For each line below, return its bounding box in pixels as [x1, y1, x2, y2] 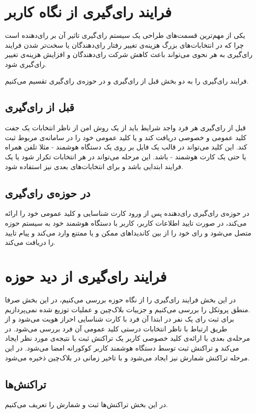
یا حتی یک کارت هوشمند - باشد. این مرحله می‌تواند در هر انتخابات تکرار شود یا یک [5, 151, 246, 162]
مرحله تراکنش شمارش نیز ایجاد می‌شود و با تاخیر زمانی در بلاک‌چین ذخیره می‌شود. [5, 352, 250, 362]
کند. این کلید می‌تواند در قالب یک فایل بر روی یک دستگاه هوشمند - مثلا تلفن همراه [5, 142, 247, 152]
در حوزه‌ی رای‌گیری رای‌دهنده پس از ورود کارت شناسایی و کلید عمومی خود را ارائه [5, 208, 250, 218]
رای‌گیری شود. [5, 59, 47, 69]
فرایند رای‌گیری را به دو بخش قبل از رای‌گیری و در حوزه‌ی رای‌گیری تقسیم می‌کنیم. [5, 75, 249, 86]
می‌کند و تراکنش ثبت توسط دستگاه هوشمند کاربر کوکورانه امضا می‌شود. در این [5, 342, 239, 353]
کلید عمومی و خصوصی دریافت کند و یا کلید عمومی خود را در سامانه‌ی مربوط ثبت [5, 132, 247, 142]
